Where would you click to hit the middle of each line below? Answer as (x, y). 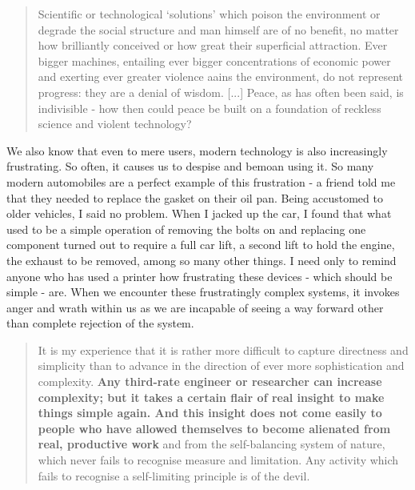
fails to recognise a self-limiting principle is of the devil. (174, 475)
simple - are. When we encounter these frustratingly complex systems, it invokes (203, 292)
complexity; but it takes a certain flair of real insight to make (211, 397)
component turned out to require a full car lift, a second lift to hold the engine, (201, 245)
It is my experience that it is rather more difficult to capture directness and (223, 349)
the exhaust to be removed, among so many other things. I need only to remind (202, 260)
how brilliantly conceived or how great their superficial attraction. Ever (213, 45)
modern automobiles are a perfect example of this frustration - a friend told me (201, 181)
